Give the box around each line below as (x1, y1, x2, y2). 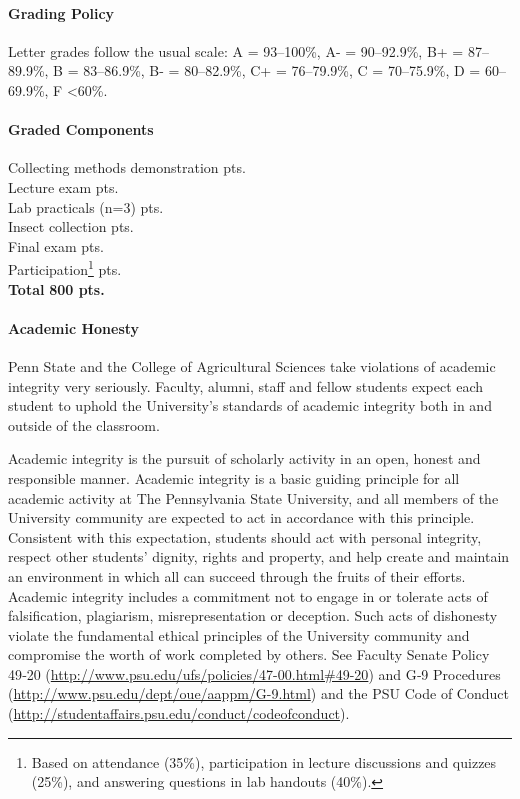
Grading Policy (8, 2, 115, 23)
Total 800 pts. (8, 278, 105, 299)
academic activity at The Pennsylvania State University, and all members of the (8, 487, 499, 508)
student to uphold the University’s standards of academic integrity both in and (8, 395, 492, 416)
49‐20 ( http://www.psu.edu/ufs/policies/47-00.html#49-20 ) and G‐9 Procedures (8, 663, 501, 684)
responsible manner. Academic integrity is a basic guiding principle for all (8, 467, 460, 488)
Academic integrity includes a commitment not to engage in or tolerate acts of (8, 585, 488, 606)
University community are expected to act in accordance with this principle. (8, 507, 475, 528)
